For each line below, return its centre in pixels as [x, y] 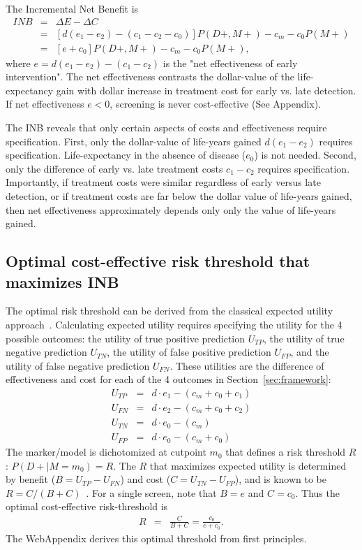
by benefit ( [31, 479]
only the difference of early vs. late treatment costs [114, 168]
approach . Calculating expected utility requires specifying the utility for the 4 [174, 324]
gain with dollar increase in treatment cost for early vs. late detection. [206, 90]
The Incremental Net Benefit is [72, 8]
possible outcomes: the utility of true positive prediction [126, 338]
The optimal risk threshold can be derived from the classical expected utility [169, 311]
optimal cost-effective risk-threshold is [87, 506]
